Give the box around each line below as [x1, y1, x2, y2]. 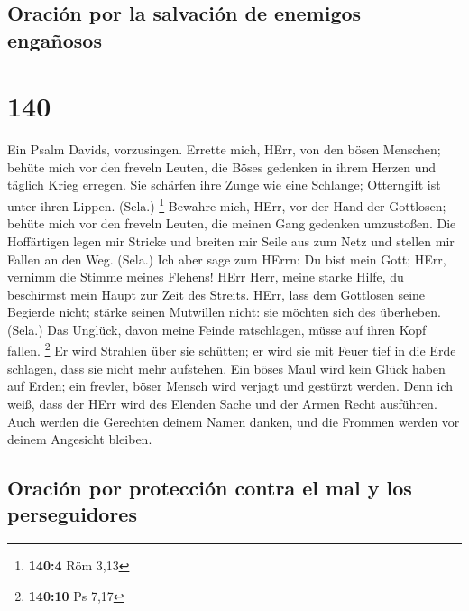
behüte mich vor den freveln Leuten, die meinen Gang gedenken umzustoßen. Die [7, 214, 456, 233]
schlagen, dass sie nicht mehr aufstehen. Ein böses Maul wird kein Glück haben [7, 358, 446, 377]
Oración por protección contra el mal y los [7, 474, 412, 502]
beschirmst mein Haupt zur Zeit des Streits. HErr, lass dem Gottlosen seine [7, 284, 426, 303]
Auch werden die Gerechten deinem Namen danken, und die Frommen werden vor [7, 412, 460, 430]
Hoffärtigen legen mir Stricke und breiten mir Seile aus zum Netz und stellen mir [7, 231, 455, 250]
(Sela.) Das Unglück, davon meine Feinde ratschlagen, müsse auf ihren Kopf [7, 319, 427, 338]
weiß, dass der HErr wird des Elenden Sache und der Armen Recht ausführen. [7, 393, 437, 412]
